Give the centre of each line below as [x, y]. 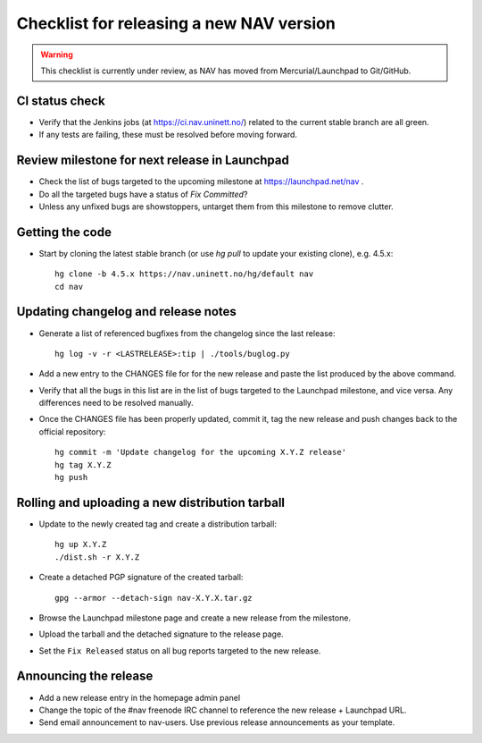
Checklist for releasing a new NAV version [176, 23]
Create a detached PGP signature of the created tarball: [141, 578]
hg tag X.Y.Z [83, 464]
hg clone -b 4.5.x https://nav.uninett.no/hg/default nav [184, 274]
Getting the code [64, 232]
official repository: [72, 431]
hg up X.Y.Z [81, 545]
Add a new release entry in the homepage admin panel [140, 697]
